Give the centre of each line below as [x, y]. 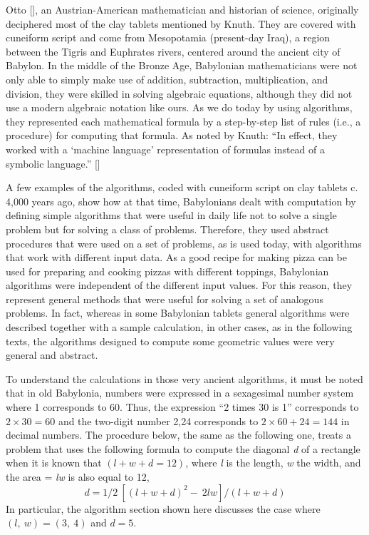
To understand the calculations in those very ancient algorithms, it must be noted [184, 378]
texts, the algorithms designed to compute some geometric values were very [170, 341]
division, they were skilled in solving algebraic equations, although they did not [179, 93]
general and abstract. [52, 355]
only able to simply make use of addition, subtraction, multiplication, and [167, 79]
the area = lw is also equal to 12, [78, 477]
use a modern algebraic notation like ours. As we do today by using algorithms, [179, 107]
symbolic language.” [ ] [53, 163]
